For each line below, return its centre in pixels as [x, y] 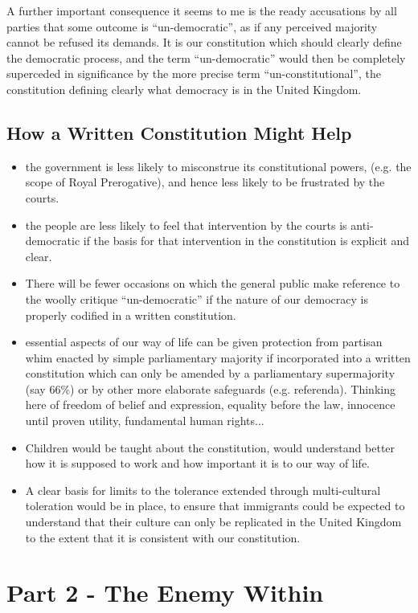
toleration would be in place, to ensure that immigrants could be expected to [215, 506]
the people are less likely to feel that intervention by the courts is [186, 225]
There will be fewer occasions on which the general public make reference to [213, 283]
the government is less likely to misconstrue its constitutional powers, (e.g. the [218, 166]
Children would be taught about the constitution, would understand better [210, 447]
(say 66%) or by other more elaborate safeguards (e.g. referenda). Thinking [210, 388]
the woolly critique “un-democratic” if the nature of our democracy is [197, 298]
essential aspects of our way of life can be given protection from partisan [204, 342]
